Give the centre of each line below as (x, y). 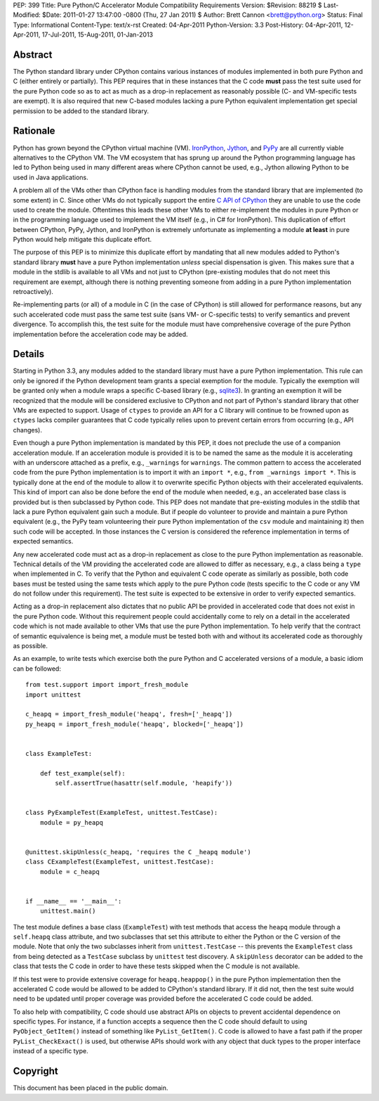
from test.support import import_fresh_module (107, 685)
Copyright (36, 1071)
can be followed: (37, 669)
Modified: (27, 15)
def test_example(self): (82, 773)
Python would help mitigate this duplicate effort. (82, 240)
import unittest (53, 695)
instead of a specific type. (51, 1051)
